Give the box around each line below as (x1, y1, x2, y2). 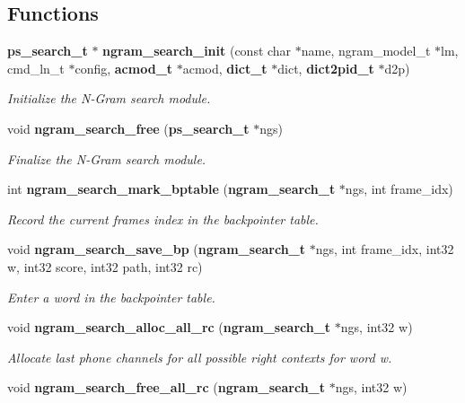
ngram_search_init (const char (102, 41, 292, 60)
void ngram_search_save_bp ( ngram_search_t (7, 240, 306, 258)
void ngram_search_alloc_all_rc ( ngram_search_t (7, 318, 331, 337)
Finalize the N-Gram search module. (7, 149, 206, 168)
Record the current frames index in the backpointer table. (7, 209, 319, 228)
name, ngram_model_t (301, 41, 431, 60)
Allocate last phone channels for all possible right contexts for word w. (7, 347, 392, 366)
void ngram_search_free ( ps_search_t (7, 118, 250, 137)
